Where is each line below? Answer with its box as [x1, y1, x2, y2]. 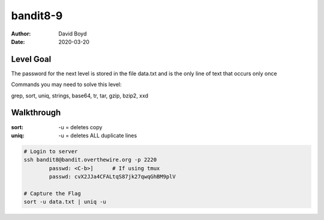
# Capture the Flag [23, 190, 81, 197]
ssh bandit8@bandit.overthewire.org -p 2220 [23, 156, 157, 163]
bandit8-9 [11, 9, 63, 22]
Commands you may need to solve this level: [11, 81, 122, 88]
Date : [11, 38, 25, 45]
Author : [11, 30, 31, 37]
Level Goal [11, 54, 52, 64]
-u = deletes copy [58, 123, 103, 130]
